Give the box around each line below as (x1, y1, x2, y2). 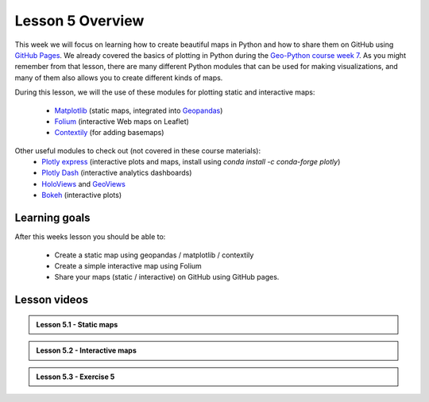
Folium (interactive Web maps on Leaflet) (54, 116, 190, 126)
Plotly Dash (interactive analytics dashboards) (41, 168, 192, 178)
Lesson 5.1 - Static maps (36, 319, 118, 329)
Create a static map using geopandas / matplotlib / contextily (54, 250, 254, 260)
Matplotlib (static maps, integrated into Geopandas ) (54, 106, 223, 115)
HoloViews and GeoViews (41, 179, 126, 188)
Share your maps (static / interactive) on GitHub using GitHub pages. (54, 273, 280, 282)
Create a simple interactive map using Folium (54, 261, 202, 270)
